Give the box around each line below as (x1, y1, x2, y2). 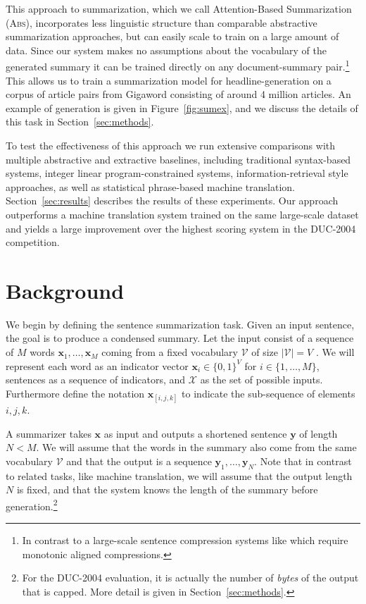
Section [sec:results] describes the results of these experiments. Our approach (6, 193, 339, 208)
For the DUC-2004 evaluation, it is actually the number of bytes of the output (22, 570, 359, 585)
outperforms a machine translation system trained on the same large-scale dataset (6, 207, 359, 221)
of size (251, 345, 279, 359)
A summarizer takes (6, 426, 91, 440)
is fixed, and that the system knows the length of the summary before (16, 482, 318, 497)
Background (6, 276, 125, 304)
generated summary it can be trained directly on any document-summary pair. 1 (6, 57, 350, 74)
